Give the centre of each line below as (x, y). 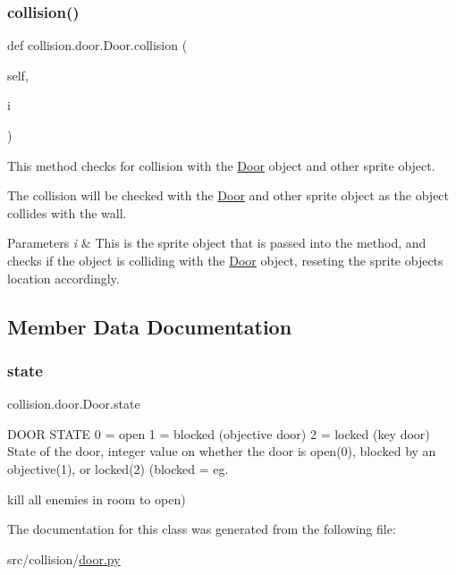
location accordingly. (63, 278)
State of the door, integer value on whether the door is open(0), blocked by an (222, 451)
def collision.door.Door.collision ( (97, 45)
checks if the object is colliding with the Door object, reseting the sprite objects (225, 260)
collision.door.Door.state (74, 404)
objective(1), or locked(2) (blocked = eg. (118, 468)
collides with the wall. (67, 212)
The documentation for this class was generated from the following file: (202, 529)
